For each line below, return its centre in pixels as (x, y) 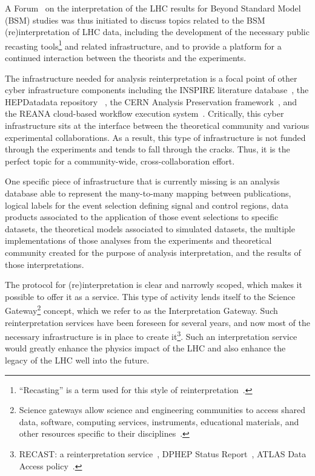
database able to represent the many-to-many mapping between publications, (148, 193)
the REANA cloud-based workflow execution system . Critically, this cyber (144, 113)
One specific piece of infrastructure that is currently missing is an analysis (142, 181)
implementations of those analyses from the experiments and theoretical (138, 240)
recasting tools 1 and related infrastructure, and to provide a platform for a (143, 45)
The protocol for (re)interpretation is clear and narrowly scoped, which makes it (154, 285)
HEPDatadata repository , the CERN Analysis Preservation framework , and (151, 101)
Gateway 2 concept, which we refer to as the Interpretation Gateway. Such (141, 309)
